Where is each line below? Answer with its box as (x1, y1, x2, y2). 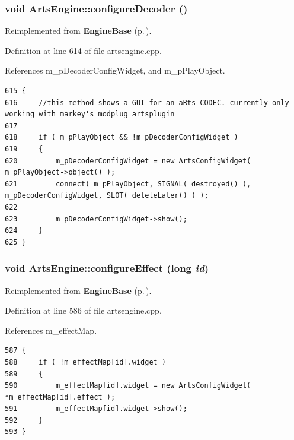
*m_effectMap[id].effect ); (5, 392, 116, 401)
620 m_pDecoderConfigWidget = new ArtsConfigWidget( (5, 156, 251, 165)
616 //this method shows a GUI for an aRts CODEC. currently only (5, 98, 289, 107)
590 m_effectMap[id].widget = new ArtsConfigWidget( (5, 381, 251, 390)
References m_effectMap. (5, 324, 97, 336)
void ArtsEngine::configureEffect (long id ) (5, 261, 209, 276)
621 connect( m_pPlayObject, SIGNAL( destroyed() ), (5, 179, 251, 188)
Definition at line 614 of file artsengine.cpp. (5, 44, 162, 56)
